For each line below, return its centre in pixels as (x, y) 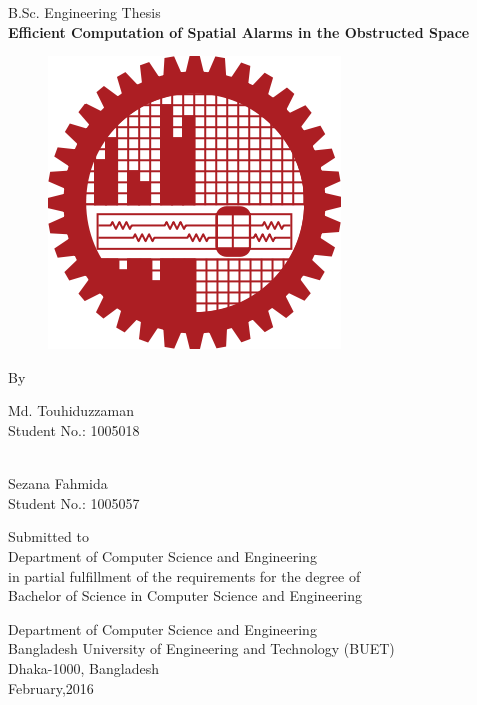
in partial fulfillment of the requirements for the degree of (184, 575)
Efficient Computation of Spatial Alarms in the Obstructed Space (239, 31)
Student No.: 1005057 (74, 502)
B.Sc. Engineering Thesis (84, 12)
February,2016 (51, 687)
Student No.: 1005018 (74, 429)
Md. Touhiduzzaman (71, 410)
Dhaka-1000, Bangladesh (83, 667)
